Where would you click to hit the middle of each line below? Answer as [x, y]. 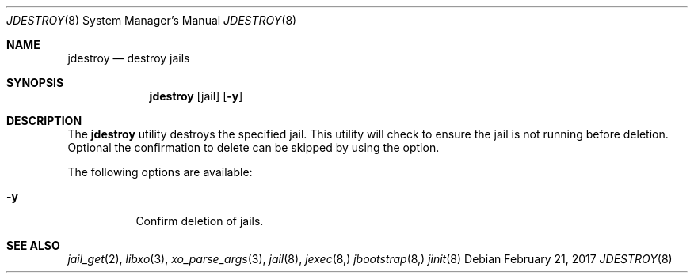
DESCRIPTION [44, 121]
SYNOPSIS [35, 83]
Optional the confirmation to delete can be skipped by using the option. [254, 147]
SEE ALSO [33, 245]
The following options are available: [160, 172]
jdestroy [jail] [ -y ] [196, 96]
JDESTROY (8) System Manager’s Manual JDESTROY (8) [152, 20]
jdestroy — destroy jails [129, 58]
